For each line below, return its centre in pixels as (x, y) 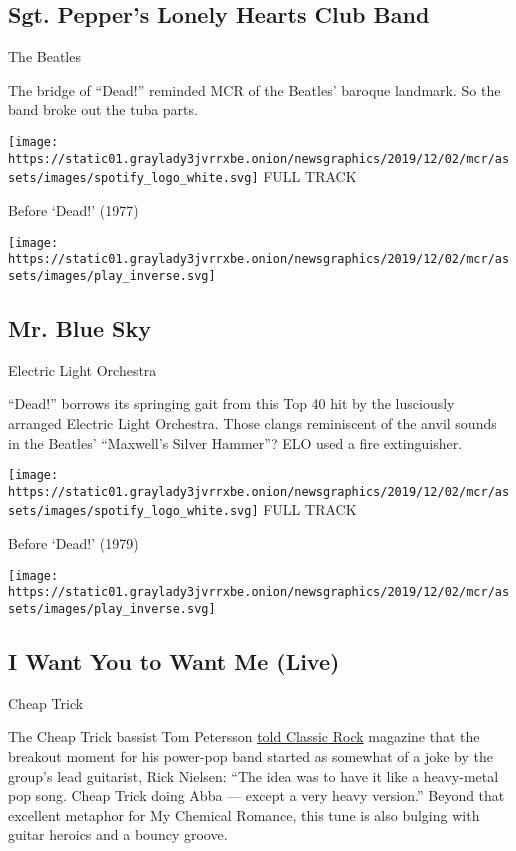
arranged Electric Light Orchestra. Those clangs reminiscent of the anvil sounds (252, 422)
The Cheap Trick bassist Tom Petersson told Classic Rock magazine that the (244, 736)
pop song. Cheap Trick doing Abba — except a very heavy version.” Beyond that (256, 795)
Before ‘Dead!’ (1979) (73, 543)
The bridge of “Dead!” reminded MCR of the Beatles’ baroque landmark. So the (254, 89)
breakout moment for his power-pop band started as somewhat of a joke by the (251, 756)
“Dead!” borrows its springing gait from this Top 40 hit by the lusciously (231, 403)
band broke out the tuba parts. (103, 109)
